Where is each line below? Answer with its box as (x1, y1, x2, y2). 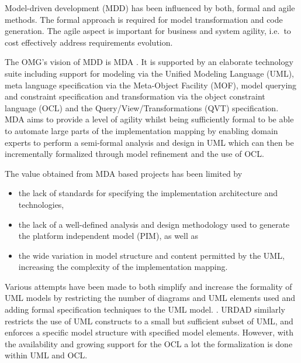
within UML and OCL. (5, 349, 88, 361)
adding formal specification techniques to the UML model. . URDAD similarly (5, 303, 285, 316)
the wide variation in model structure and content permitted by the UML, (18, 249, 285, 261)
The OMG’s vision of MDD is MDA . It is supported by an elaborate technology (5, 56, 293, 68)
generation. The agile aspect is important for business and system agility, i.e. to (5, 25, 291, 37)
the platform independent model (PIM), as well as (18, 230, 199, 242)
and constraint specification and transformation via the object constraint (5, 90, 265, 102)
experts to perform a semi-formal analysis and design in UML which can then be (5, 136, 294, 148)
